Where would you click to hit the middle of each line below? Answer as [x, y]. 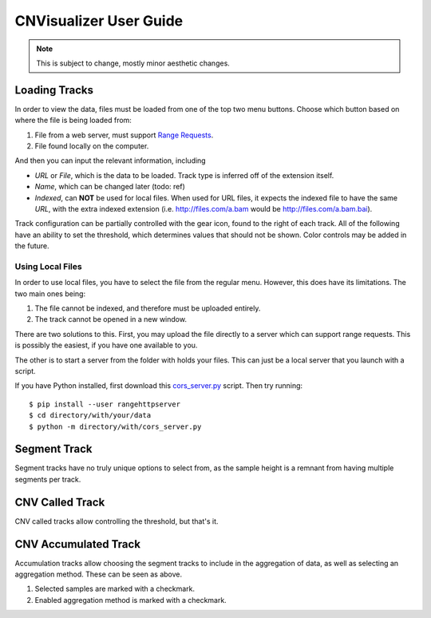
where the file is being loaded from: [73, 121]
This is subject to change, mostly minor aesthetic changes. [133, 63]
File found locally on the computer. [92, 146]
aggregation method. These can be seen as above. [99, 574]
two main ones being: [50, 293]
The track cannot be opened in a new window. [111, 319]
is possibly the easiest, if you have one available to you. [106, 345]
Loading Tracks [54, 90]
